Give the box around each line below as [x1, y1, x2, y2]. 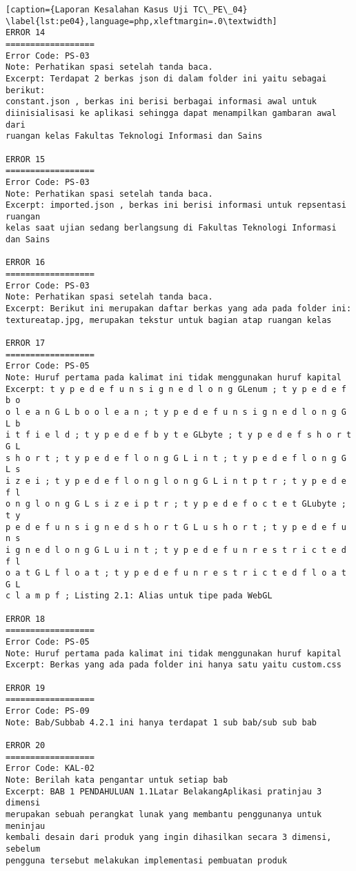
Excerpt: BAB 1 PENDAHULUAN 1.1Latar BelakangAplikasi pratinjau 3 [6, 786, 322, 796]
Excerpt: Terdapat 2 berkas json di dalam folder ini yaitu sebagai [6, 73, 327, 84]
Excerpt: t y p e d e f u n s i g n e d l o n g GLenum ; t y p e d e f [6, 384, 346, 394]
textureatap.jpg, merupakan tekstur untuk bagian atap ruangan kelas [6, 315, 332, 325]
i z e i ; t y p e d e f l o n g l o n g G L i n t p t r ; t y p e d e [6, 476, 346, 486]
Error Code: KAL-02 [6, 763, 95, 774]
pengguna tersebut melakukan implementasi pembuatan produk [6, 855, 288, 865]
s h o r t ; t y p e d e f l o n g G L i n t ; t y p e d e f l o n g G [6, 453, 346, 463]
